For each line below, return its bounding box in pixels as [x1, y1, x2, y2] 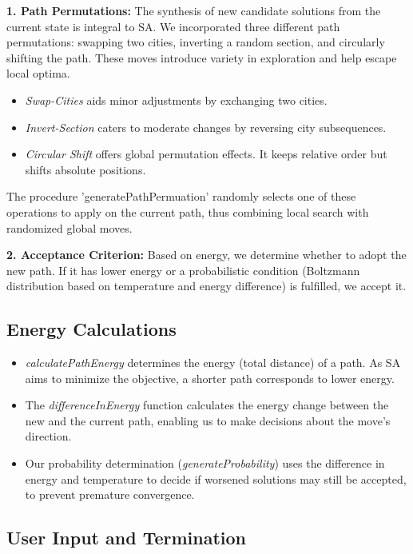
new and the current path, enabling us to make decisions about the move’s [25, 412, 391, 428]
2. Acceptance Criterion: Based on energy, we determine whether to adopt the [6, 246, 407, 263]
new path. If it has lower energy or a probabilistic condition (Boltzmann [6, 261, 360, 278]
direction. [25, 428, 72, 444]
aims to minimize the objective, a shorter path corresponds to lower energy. [25, 369, 395, 386]
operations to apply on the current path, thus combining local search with [6, 203, 369, 220]
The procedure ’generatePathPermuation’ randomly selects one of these [6, 188, 356, 205]
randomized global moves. [6, 219, 133, 236]
